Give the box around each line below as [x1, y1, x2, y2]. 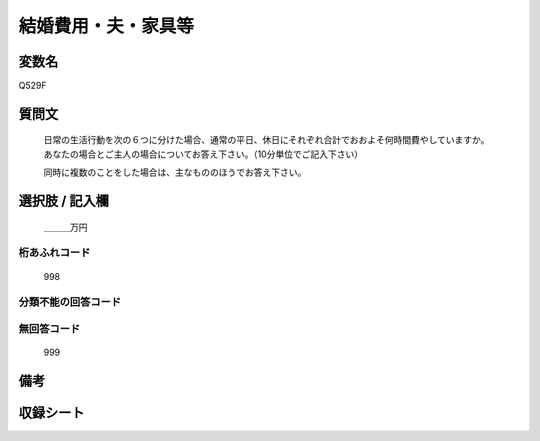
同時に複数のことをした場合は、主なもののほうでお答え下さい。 [43, 166, 307, 179]
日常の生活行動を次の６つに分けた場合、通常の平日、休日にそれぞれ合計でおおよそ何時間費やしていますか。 [43, 134, 490, 146]
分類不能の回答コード [18, 295, 122, 309]
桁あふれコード [18, 246, 91, 260]
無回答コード [18, 321, 81, 335]
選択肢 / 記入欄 [18, 193, 110, 210]
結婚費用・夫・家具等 [18, 15, 195, 37]
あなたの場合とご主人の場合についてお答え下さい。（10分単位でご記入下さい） [43, 148, 364, 160]
